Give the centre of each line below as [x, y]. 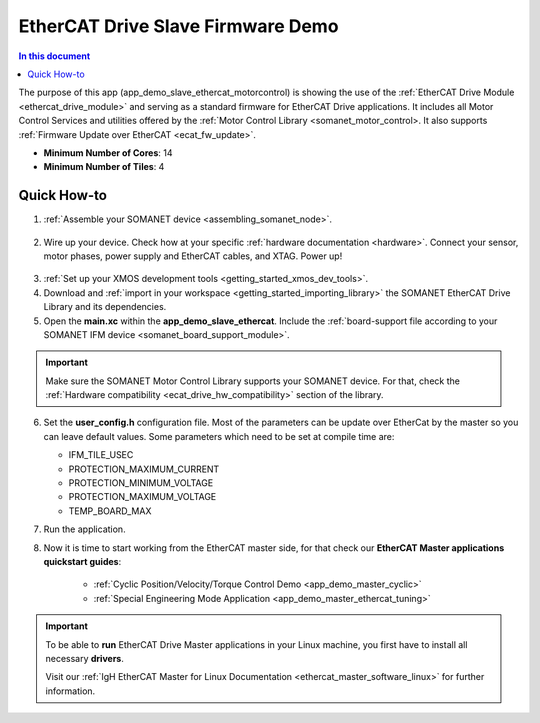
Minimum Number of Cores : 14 [108, 152]
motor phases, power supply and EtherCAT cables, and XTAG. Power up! [193, 256]
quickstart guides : [82, 561]
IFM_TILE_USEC [101, 455]
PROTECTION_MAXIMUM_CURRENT [144, 469]
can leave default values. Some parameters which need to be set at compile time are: [219, 436]
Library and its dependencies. [105, 307]
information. [70, 691]
